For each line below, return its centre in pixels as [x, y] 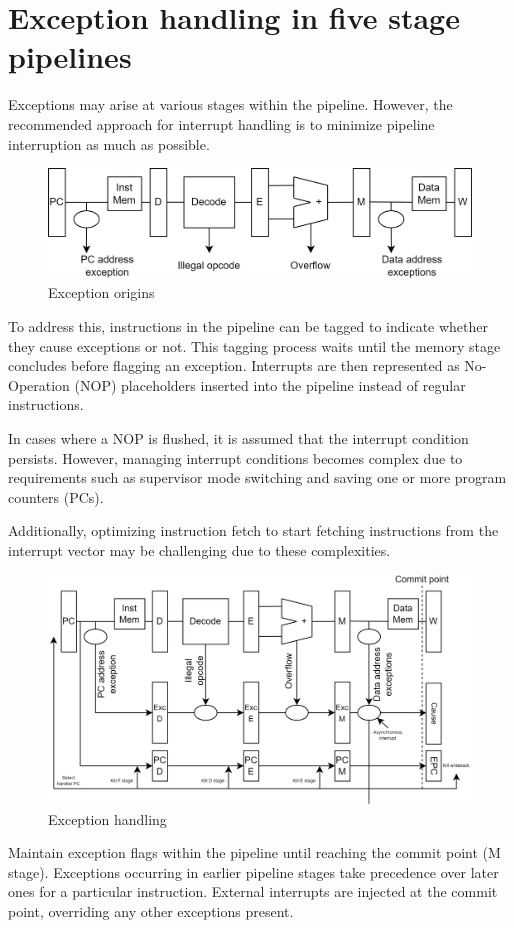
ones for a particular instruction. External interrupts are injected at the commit [253, 891]
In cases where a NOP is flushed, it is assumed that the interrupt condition [238, 437]
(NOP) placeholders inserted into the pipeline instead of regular [270, 384]
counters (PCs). [56, 496]
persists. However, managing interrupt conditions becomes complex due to [235, 457]
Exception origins [101, 292]
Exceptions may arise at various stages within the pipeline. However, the [230, 104]
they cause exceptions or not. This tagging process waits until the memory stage [254, 345]
